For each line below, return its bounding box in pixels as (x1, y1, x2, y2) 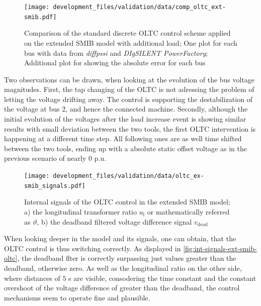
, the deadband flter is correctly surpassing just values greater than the (17, 253, 236, 263)
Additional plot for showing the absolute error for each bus (24, 57, 206, 68)
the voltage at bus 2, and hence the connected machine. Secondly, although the (4, 104, 248, 114)
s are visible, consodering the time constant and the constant (68, 272, 256, 283)
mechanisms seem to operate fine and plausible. (4, 292, 150, 302)
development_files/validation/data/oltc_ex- (53, 172, 204, 180)
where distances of (4, 272, 60, 283)
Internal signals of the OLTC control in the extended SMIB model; (24, 196, 230, 207)
